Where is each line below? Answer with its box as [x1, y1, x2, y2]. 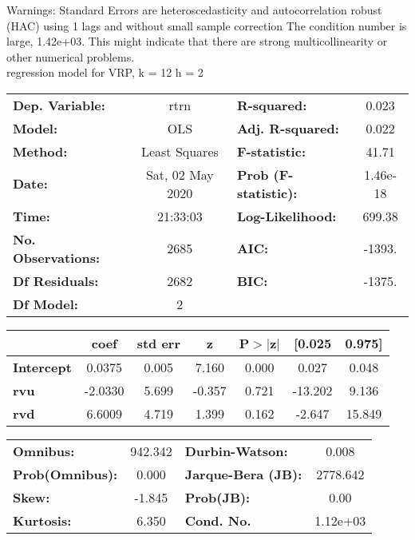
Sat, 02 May [145, 165, 214, 184]
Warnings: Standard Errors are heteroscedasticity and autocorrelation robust [6, 2, 382, 18]
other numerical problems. [6, 48, 135, 65]
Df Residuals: [13, 271, 99, 290]
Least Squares [140, 141, 219, 161]
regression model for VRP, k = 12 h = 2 [6, 64, 204, 81]
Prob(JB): [184, 487, 251, 506]
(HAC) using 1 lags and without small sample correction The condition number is [6, 17, 407, 34]
